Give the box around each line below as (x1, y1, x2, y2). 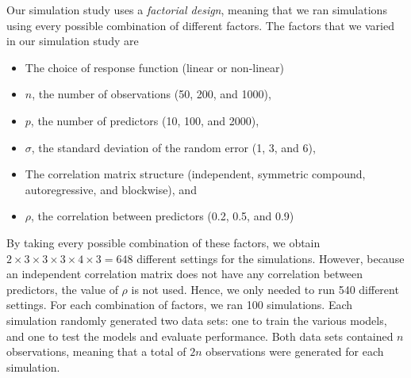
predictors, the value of (6, 281, 118, 297)
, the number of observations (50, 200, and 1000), (32, 86, 271, 102)
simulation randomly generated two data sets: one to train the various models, (6, 311, 387, 328)
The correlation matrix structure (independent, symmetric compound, (25, 166, 366, 182)
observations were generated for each (205, 343, 384, 360)
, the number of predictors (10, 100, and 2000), (30, 112, 259, 128)
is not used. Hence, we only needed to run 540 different (131, 281, 399, 297)
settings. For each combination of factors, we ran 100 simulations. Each (6, 296, 353, 313)
